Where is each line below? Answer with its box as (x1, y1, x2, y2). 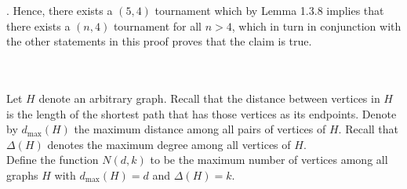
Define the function (6, 151, 99, 168)
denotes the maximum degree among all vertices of (47, 136, 291, 152)
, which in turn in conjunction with (231, 17, 402, 34)
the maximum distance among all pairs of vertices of (74, 121, 326, 137)
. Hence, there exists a (6, 2, 113, 18)
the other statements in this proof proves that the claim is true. (6, 33, 312, 49)
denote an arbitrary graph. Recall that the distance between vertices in (38, 89, 380, 106)
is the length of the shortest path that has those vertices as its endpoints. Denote (6, 105, 397, 122)
